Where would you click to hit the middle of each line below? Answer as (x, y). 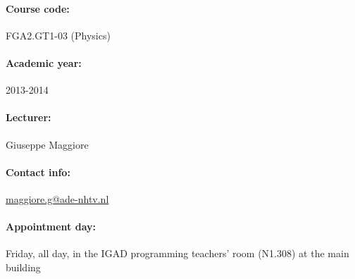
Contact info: (38, 172)
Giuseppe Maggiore (47, 144)
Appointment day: (51, 227)
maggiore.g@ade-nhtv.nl (57, 198)
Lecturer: (29, 117)
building (23, 267)
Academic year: (44, 62)
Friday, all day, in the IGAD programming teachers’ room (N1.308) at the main (177, 253)
